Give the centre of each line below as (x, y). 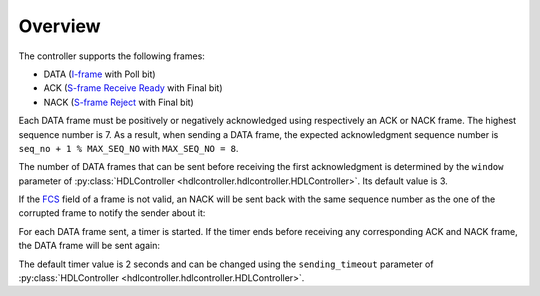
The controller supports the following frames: (111, 56)
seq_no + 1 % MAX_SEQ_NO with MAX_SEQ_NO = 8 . (128, 148)
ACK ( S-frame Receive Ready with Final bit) (133, 88)
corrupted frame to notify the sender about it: (112, 213)
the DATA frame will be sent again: (89, 246)
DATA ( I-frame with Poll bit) (99, 74)
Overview (59, 26)
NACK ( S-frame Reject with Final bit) (118, 102)
